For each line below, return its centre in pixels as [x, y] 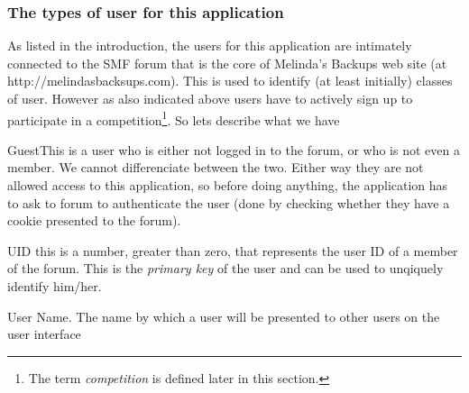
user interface [44, 334]
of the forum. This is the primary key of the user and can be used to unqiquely [225, 268]
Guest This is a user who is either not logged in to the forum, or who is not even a [234, 149]
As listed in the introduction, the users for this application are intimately [210, 46]
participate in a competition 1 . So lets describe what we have [174, 118]
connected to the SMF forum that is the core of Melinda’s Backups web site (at [227, 63]
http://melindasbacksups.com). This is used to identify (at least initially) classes [230, 81]
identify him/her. [55, 286]
